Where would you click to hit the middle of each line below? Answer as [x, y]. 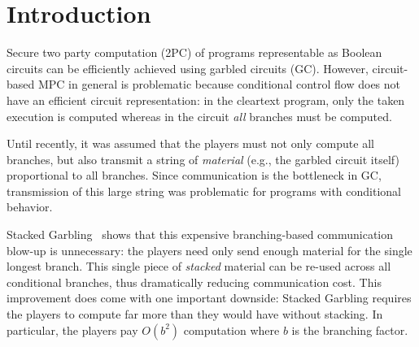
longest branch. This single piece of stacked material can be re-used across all [199, 266]
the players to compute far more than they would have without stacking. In [195, 314]
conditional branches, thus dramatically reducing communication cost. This [194, 282]
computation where [231, 330]
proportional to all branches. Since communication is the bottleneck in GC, [194, 175]
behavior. [30, 207]
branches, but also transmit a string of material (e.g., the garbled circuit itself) [203, 159]
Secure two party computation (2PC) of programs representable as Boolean [194, 52]
